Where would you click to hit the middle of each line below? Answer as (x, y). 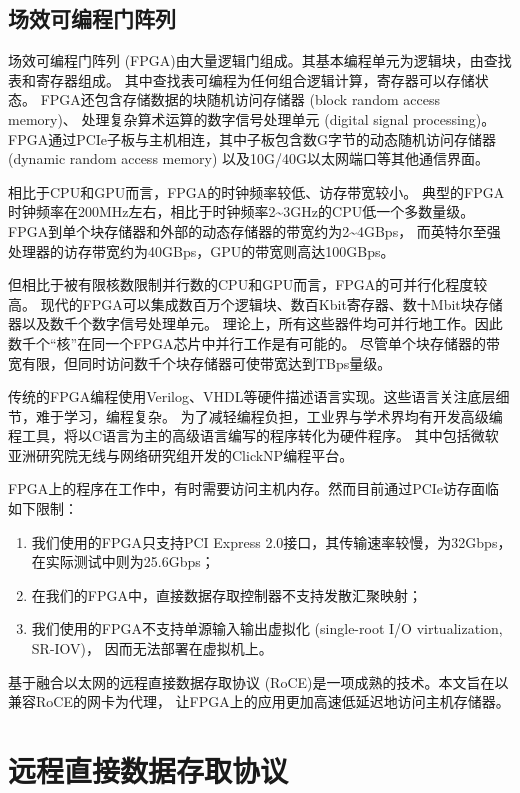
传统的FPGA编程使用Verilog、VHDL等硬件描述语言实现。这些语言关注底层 (252, 396)
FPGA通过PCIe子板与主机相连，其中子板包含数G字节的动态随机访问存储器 (252, 138)
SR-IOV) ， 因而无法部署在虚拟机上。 (152, 648)
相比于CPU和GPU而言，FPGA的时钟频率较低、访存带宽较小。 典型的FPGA (256, 191)
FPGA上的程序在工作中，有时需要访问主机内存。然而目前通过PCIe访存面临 (254, 488)
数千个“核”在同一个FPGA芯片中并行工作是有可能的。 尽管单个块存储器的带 (254, 342)
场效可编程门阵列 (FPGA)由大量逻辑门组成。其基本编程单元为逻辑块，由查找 (260, 60)
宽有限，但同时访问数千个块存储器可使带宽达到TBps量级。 (200, 362)
